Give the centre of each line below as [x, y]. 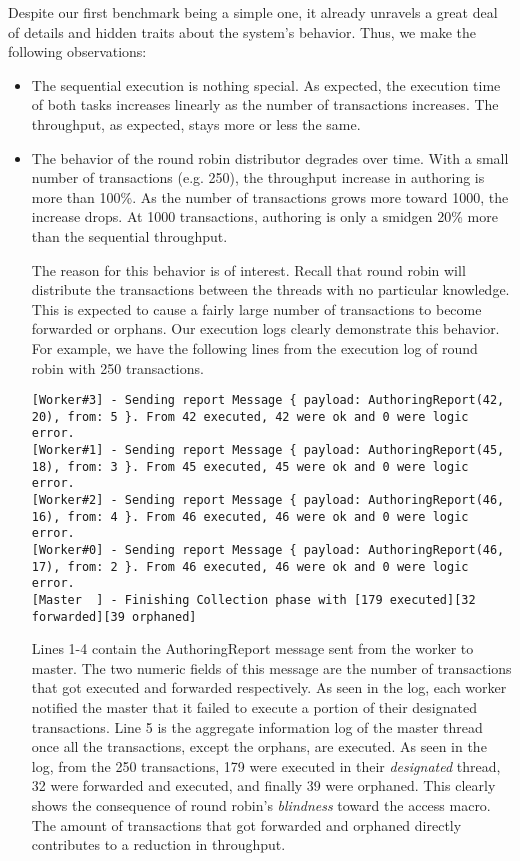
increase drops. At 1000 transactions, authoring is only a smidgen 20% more [264, 216]
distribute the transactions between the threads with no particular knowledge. [270, 289]
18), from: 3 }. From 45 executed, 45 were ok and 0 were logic [250, 466]
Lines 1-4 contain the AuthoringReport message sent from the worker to [252, 648]
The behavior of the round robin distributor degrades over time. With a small [270, 157]
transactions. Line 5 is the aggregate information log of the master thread [257, 726]
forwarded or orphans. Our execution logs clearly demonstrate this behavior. [265, 328]
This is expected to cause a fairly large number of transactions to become [256, 308]
